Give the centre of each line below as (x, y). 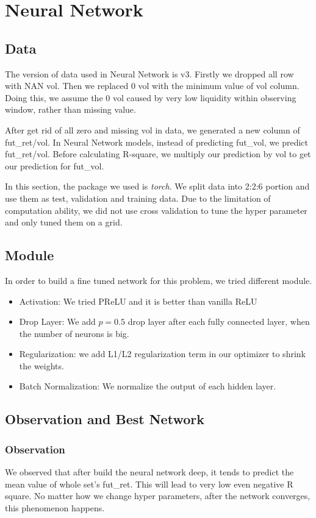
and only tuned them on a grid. (64, 222)
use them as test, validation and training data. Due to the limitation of (138, 198)
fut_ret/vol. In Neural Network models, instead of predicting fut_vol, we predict (156, 142)
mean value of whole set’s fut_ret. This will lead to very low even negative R (149, 484)
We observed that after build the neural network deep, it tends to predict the (149, 472)
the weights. (41, 365)
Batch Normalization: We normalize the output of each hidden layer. (148, 386)
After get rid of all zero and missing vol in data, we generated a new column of (153, 129)
